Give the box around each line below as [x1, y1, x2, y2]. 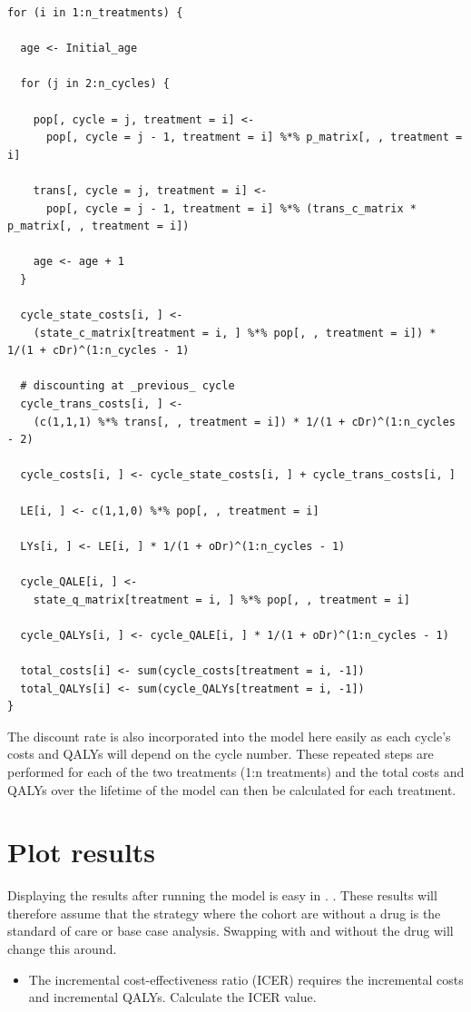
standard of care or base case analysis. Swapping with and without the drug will [7, 921, 454, 940]
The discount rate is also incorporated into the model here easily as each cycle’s [7, 726, 451, 745]
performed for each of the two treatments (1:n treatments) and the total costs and [7, 761, 465, 781]
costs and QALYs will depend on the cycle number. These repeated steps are [7, 744, 434, 763]
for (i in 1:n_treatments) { [7, 6, 183, 19]
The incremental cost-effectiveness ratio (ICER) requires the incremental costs [28, 969, 464, 988]
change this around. [7, 939, 117, 958]
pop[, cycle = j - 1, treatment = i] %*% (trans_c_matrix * [45, 201, 417, 215]
